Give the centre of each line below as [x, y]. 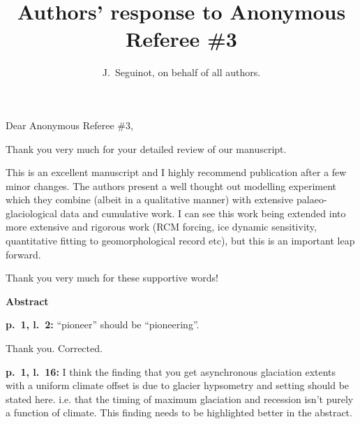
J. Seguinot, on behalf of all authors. [181, 72]
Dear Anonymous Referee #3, [69, 125]
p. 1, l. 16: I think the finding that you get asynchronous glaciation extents [171, 371]
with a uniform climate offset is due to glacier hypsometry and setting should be [178, 385]
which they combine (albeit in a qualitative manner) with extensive [150, 199]
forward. [23, 254]
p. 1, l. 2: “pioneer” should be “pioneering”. [103, 324]
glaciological [31, 213]
